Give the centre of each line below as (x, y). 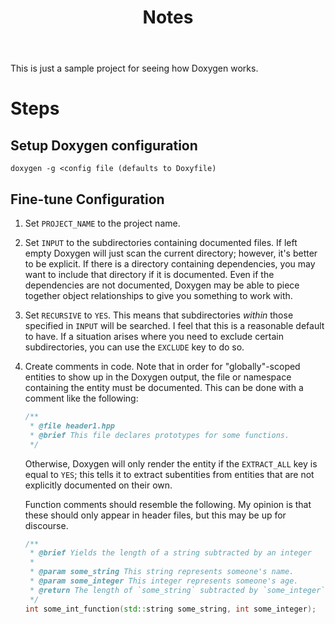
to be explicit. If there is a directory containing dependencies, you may (170, 264)
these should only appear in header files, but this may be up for (155, 515)
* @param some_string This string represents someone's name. (162, 572)
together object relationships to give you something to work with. (158, 295)
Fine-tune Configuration (87, 199)
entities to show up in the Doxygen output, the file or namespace (158, 377)
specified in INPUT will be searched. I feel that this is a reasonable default (174, 325)
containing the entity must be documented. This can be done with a (164, 387)
